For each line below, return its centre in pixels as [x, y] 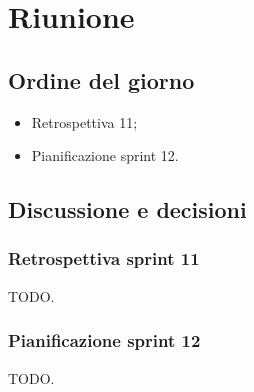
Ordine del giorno [101, 79]
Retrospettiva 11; [84, 121]
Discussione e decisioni [127, 209]
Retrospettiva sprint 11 [104, 258]
